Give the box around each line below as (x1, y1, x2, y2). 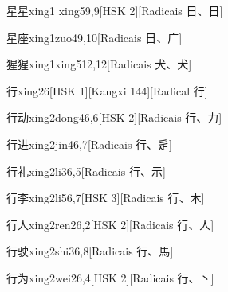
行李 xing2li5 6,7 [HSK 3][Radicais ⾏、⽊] (6, 189, 205, 206)
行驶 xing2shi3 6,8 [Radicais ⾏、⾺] (6, 243, 174, 259)
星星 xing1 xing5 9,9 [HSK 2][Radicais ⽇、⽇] (6, 2, 223, 18)
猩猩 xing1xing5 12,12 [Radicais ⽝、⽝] (6, 56, 192, 72)
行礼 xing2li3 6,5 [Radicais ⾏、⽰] (6, 162, 166, 179)
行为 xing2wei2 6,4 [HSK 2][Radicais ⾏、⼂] (6, 269, 214, 286)
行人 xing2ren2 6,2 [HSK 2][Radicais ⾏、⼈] (6, 216, 214, 232)
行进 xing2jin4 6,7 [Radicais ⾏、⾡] (6, 135, 172, 152)
